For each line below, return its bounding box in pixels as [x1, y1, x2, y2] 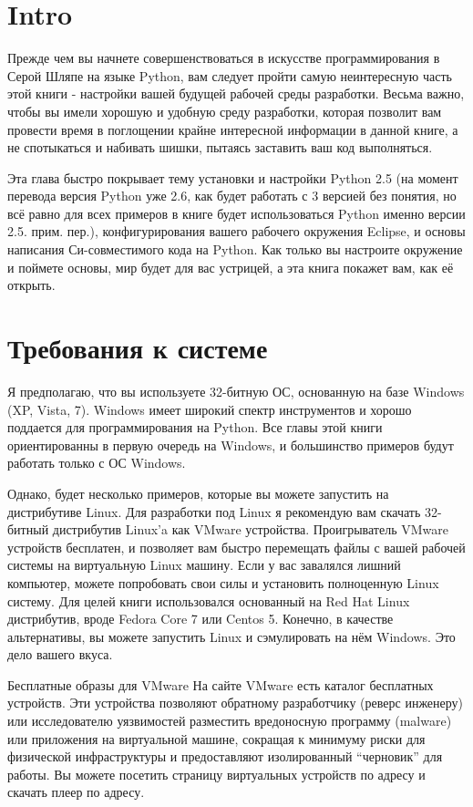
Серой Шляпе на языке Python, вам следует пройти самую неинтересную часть [7, 66, 452, 85]
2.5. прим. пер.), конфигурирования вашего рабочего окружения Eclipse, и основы [7, 222, 466, 241]
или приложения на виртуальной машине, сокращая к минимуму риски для [7, 729, 426, 748]
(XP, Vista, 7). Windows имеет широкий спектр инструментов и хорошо [7, 399, 412, 419]
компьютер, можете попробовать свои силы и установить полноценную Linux [7, 573, 439, 592]
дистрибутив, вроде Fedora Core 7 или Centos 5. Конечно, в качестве [7, 609, 394, 628]
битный [7, 520, 49, 539]
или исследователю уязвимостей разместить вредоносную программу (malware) [7, 711, 452, 730]
